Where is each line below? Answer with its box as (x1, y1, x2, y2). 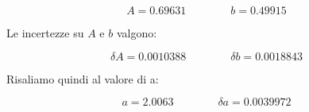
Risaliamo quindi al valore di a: (6, 70, 159, 87)
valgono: (116, 25, 157, 41)
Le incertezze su (6, 25, 84, 41)
